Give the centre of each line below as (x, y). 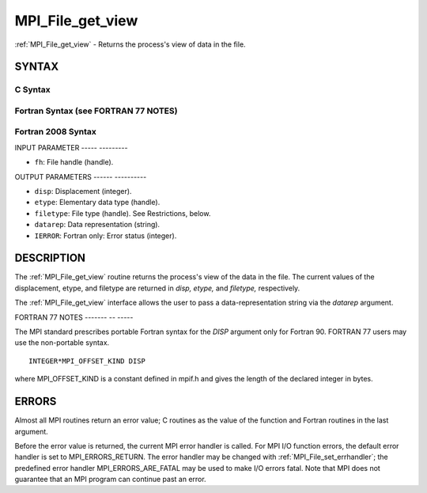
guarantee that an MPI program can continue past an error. (110, 480)
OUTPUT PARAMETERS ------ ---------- (81, 176)
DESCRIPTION (50, 258)
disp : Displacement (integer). (83, 191)
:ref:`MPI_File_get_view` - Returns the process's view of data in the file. (130, 44)
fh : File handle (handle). (74, 162)
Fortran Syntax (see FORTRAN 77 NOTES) (96, 111)
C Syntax (32, 89)
